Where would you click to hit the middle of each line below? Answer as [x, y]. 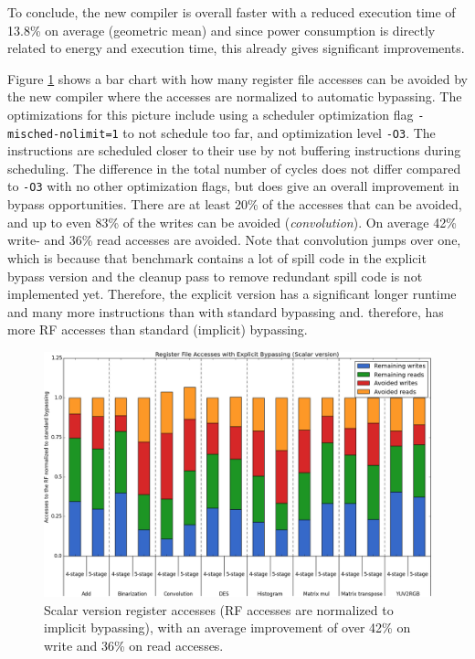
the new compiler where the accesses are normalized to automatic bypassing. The [235, 96]
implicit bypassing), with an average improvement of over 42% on [227, 627]
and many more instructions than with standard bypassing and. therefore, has [226, 311]
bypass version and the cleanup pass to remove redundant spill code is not [215, 276]
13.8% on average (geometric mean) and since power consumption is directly [222, 30]
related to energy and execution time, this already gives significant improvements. [236, 48]
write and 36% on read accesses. [134, 645]
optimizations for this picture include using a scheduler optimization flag [211, 114]
